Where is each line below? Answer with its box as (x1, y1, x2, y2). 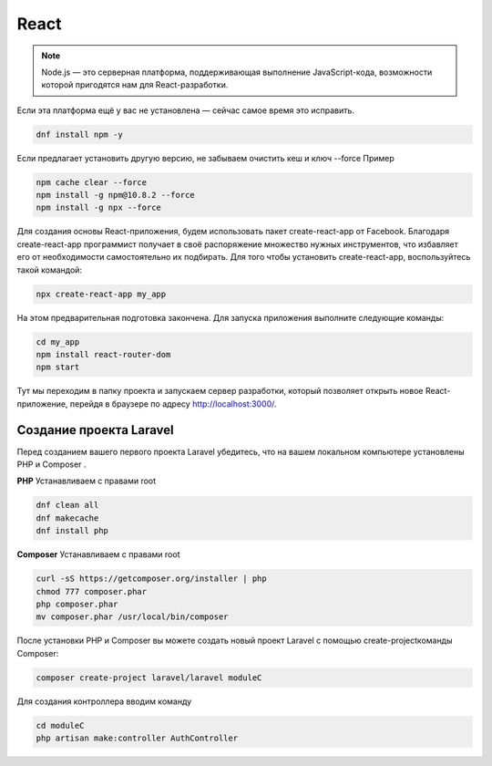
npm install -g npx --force (36, 202, 161, 213)
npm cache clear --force (36, 177, 148, 187)
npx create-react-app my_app (36, 288, 167, 299)
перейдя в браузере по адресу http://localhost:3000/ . (69, 398, 277, 409)
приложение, (16, 398, 68, 409)
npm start (36, 362, 80, 373)
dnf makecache (36, 512, 99, 523)
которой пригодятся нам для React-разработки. (41, 79, 229, 90)
